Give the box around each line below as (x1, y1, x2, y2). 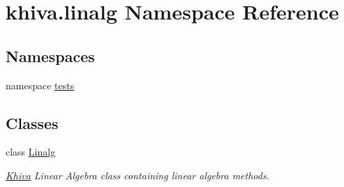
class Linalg (6, 144, 56, 159)
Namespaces (6, 45, 95, 66)
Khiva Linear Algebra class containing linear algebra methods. (6, 167, 269, 182)
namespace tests (6, 77, 75, 92)
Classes (6, 112, 59, 133)
